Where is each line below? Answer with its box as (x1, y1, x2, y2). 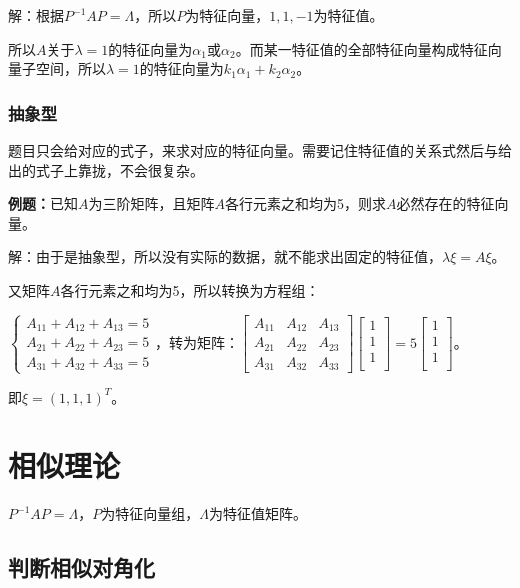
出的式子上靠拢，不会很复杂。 (8, 159, 204, 180)
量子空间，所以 (8, 58, 106, 79)
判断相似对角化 (8, 552, 155, 583)
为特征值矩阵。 (208, 503, 307, 524)
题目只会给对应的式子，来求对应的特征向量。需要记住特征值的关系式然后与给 (8, 140, 512, 160)
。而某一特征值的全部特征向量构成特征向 (235, 38, 502, 59)
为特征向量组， (101, 503, 200, 524)
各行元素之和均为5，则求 (225, 193, 386, 214)
